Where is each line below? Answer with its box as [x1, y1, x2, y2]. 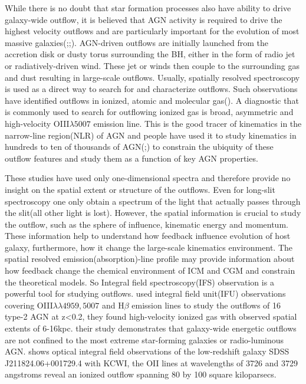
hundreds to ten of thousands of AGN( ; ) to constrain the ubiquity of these [5, 140, 274, 153]
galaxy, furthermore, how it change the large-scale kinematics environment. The [5, 241, 292, 253]
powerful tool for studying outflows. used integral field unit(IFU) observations [5, 287, 286, 300]
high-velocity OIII [5, 117, 70, 129]
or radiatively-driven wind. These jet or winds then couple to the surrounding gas [5, 59, 300, 71]
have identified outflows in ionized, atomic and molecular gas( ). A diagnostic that [5, 94, 299, 106]
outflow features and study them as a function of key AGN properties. [5, 152, 258, 164]
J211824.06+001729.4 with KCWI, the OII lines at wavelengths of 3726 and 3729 [5, 356, 298, 369]
